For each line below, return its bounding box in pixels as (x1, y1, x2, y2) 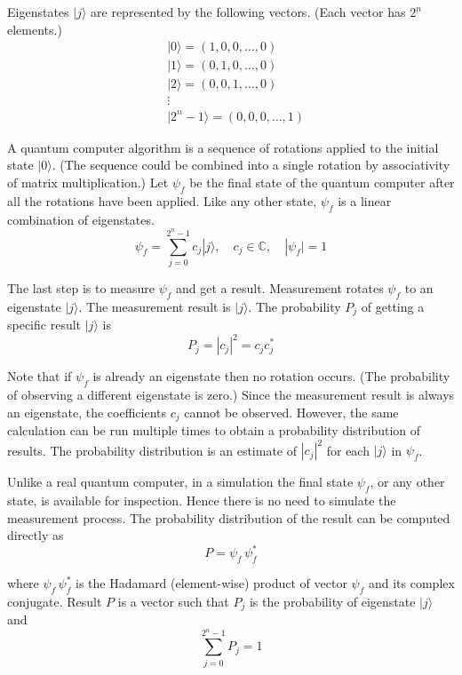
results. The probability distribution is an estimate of (7, 441, 298, 459)
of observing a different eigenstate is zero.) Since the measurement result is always (7, 385, 455, 404)
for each (326, 441, 370, 459)
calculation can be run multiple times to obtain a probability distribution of (7, 421, 421, 440)
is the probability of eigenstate (249, 592, 416, 610)
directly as (7, 526, 64, 544)
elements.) (7, 20, 62, 38)
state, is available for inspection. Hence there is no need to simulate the (7, 490, 396, 509)
